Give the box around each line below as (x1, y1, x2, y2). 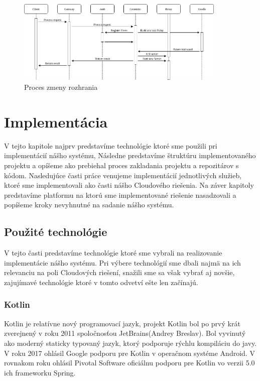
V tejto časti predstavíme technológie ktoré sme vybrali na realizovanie (4, 247, 222, 258)
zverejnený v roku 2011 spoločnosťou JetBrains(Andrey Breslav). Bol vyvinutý (4, 328, 246, 338)
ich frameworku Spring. (4, 367, 76, 377)
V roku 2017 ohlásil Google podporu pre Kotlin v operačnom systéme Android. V (4, 347, 255, 358)
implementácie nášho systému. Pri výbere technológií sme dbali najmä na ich (4, 257, 241, 268)
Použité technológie (4, 224, 107, 239)
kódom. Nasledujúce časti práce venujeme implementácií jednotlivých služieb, (4, 170, 242, 180)
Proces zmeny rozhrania (24, 82, 98, 92)
